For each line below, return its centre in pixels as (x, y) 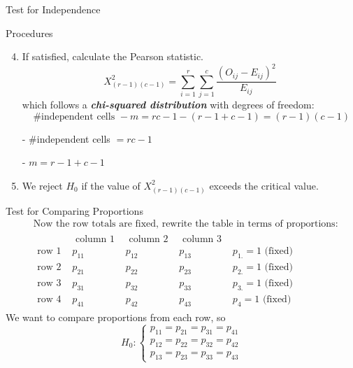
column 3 (202, 240)
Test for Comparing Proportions (74, 210)
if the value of (111, 185)
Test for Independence (53, 9)
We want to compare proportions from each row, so (116, 317)
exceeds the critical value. (264, 185)
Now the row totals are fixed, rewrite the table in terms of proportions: (186, 224)
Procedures (29, 33)
